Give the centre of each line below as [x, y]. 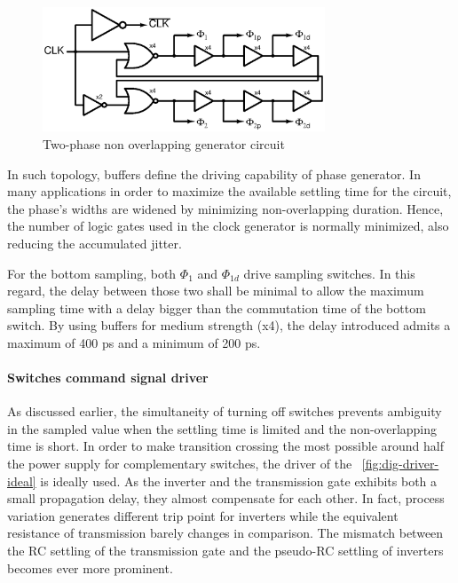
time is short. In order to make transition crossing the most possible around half [226, 446]
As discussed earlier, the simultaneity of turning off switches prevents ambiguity [225, 411]
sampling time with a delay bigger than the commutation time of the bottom [217, 307]
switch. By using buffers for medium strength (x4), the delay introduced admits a [229, 325]
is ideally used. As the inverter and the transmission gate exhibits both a [239, 481]
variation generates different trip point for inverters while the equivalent [203, 515]
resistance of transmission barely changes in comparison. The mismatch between [225, 533]
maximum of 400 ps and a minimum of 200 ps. [134, 342]
